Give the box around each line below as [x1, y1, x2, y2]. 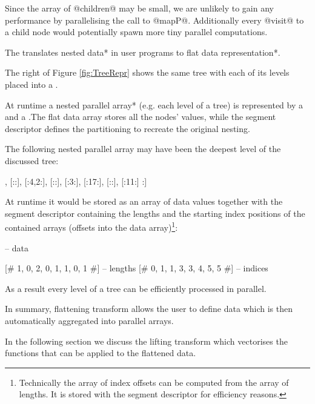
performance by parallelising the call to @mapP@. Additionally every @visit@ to [5, 13, 304, 26]
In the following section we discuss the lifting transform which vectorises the [5, 334, 288, 347]
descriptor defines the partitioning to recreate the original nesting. [5, 122, 250, 134]
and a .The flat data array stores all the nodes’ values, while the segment [5, 110, 276, 123]
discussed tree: [5, 154, 59, 167]
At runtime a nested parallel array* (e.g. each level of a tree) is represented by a [5, 98, 303, 111]
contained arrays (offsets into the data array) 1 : [5, 219, 178, 233]
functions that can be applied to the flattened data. [5, 346, 196, 359]
